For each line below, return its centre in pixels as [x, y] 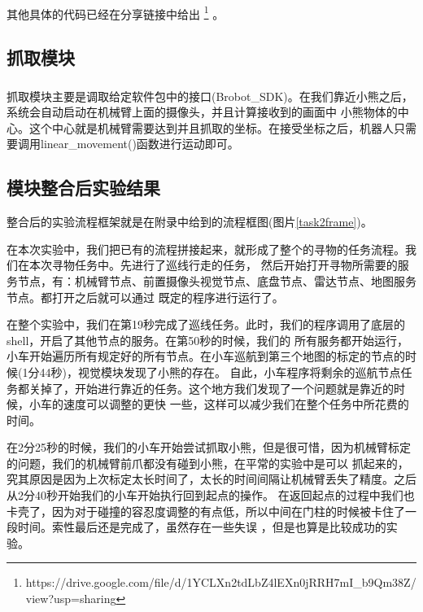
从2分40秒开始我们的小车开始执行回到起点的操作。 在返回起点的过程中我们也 [211, 495]
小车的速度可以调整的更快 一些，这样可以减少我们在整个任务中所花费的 [219, 404]
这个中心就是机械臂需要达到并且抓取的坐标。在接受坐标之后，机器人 [211, 127]
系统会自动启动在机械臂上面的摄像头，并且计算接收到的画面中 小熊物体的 [202, 112]
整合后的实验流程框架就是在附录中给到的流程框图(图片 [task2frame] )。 [190, 222]
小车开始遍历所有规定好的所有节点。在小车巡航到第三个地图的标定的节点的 [206, 356]
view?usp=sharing [71, 599]
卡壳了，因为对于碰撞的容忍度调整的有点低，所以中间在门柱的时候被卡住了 [206, 511]
